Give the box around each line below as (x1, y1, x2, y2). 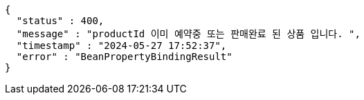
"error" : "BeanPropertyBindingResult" (16, 51, 233, 62)
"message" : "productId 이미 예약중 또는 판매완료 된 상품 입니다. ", (16, 28, 361, 39)
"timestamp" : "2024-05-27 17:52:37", (16, 40, 227, 51)
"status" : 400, (16, 15, 104, 26)
